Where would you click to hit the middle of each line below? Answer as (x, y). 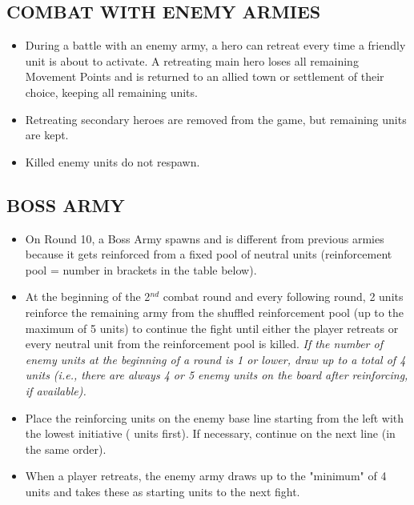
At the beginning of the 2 (88, 297)
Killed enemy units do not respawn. (113, 161)
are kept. (47, 135)
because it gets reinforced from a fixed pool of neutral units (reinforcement (209, 254)
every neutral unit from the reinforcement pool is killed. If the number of (204, 344)
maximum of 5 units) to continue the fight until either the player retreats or (212, 328)
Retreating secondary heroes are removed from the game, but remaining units (216, 119)
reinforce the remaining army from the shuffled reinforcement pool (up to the (214, 312)
